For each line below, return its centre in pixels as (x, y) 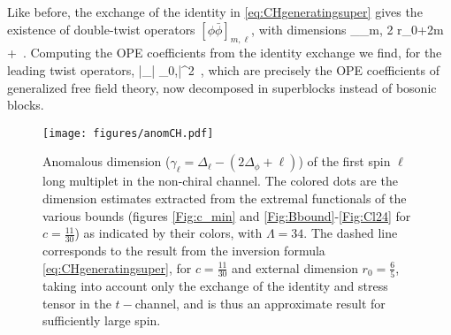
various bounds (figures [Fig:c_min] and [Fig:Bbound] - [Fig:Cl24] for (227, 215)
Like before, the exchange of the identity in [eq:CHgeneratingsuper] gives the (215, 11)
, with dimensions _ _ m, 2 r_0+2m (348, 29)
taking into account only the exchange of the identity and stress (215, 285)
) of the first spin (344, 161)
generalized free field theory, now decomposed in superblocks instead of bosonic (222, 87)
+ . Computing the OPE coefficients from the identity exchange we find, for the (225, 53)
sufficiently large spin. (102, 320)
